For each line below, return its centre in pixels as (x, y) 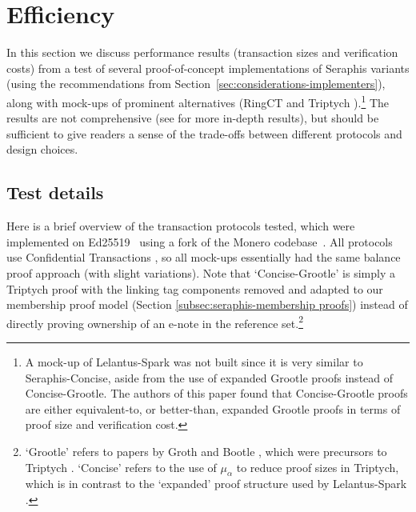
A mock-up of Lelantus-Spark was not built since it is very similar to (194, 361)
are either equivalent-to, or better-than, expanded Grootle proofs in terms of (213, 408)
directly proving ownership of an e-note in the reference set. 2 (155, 322)
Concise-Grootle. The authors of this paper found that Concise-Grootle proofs (216, 393)
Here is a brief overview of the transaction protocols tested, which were (181, 226)
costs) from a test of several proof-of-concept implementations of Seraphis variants (208, 68)
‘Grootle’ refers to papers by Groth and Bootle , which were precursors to (206, 451)
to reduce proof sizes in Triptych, (318, 467)
